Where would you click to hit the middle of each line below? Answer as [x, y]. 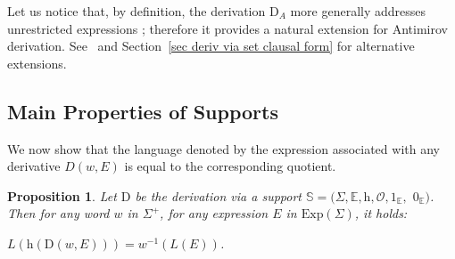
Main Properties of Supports [143, 111]
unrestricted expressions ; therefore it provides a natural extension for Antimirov [227, 28]
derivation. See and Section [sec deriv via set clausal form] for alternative [211, 46]
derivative [34, 166]
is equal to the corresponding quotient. [230, 166]
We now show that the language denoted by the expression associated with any [223, 148]
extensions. [37, 63]
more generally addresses [358, 11]
